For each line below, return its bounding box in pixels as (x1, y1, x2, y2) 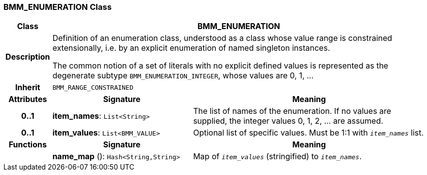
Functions (8, 140, 47, 150)
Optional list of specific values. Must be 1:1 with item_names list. (193, 128, 424, 138)
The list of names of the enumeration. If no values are (193, 106, 392, 116)
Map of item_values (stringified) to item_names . (193, 151, 362, 162)
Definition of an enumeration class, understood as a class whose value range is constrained (52, 33, 393, 43)
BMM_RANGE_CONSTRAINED (52, 83, 134, 91)
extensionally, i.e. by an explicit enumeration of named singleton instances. (52, 43, 330, 53)
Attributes (8, 94, 47, 105)
